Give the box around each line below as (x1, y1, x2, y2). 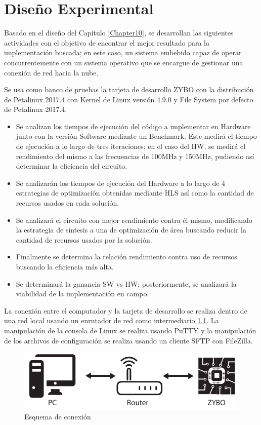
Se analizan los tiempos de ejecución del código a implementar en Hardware (16, 121, 251, 131)
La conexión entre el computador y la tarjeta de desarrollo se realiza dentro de (4, 305, 247, 316)
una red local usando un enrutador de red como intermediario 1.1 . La (4, 315, 219, 326)
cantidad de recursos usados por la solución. (16, 234, 152, 245)
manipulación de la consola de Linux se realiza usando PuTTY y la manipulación (4, 325, 256, 335)
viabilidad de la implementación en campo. (16, 288, 149, 299)
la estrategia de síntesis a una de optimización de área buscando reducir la (16, 224, 246, 235)
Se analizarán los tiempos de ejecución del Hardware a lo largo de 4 (16, 177, 226, 188)
